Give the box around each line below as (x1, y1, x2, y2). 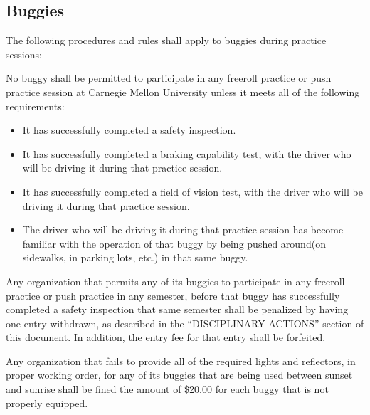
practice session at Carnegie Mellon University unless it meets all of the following (6, 84, 360, 99)
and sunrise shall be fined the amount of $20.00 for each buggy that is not (6, 382, 329, 396)
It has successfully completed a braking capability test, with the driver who (22, 146, 351, 161)
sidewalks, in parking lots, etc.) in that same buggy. (22, 250, 248, 265)
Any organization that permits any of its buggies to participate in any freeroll (6, 273, 345, 288)
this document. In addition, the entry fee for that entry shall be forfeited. (6, 330, 326, 345)
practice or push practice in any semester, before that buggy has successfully (6, 288, 340, 303)
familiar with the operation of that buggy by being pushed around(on (22, 236, 326, 251)
